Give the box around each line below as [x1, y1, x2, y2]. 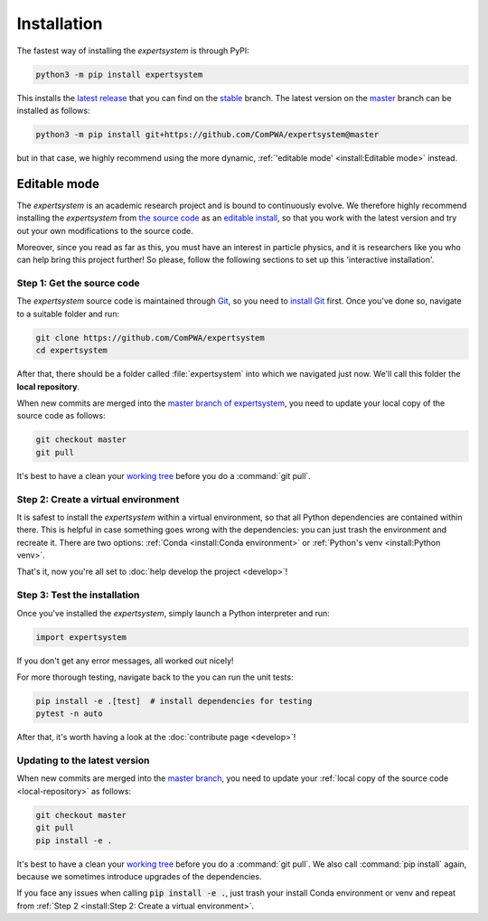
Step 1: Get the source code [16, 277, 140, 289]
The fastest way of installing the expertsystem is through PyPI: [16, 45, 250, 56]
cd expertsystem [35, 345, 108, 356]
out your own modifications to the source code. [16, 225, 193, 236]
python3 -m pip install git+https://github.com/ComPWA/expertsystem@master [35, 129, 380, 139]
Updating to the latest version [16, 755, 150, 767]
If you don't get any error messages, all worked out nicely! [16, 655, 234, 666]
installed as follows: [16, 105, 90, 116]
